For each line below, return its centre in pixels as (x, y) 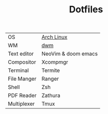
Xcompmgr (55, 62)
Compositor (22, 62)
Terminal (18, 70)
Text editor (21, 54)
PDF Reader (22, 96)
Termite (51, 70)
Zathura (51, 96)
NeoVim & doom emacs (70, 54)
